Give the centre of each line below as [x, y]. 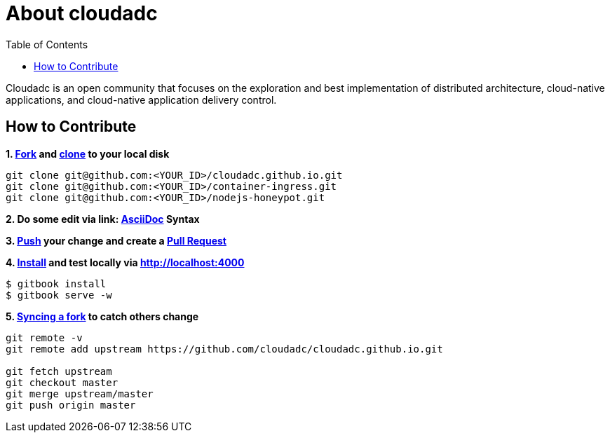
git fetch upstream [59, 371]
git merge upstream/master [80, 393]
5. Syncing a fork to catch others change [102, 316]
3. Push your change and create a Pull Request [116, 240]
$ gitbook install [56, 283]
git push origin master [71, 405]
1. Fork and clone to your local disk [88, 153]
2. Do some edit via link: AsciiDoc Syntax [103, 219]
